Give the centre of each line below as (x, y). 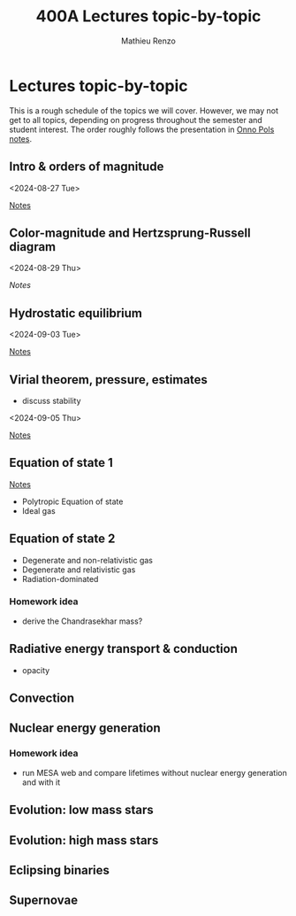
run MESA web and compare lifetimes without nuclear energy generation (154, 772)
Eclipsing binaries (60, 870)
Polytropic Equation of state (72, 501)
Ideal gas (38, 510)
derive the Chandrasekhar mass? (82, 621)
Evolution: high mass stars (84, 840)
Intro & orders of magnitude (87, 167)
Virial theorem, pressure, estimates (108, 380)
